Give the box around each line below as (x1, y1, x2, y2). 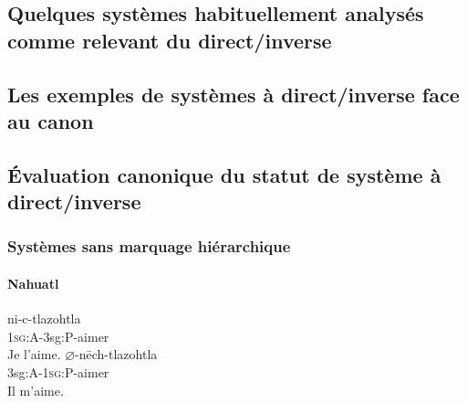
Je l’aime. (7, 345, 61, 364)
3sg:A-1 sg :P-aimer (7, 362, 109, 381)
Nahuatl (7, 273, 59, 292)
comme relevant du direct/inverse (7, 26, 332, 54)
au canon (7, 106, 94, 134)
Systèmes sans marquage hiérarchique (7, 235, 291, 258)
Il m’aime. (7, 380, 64, 399)
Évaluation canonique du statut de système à (7, 160, 441, 188)
